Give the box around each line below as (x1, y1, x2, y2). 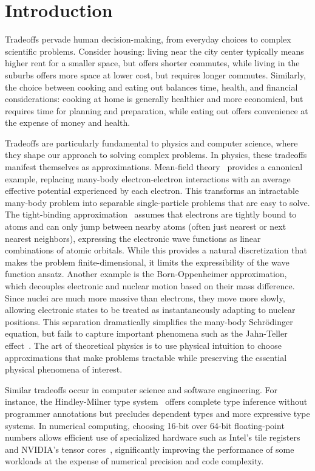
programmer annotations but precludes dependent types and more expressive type (5, 407, 310, 419)
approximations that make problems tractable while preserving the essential (5, 351, 287, 363)
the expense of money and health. (5, 116, 130, 129)
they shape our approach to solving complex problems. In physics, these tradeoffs (5, 148, 307, 161)
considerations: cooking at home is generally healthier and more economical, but (5, 92, 303, 105)
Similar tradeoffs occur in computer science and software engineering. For (5, 383, 278, 396)
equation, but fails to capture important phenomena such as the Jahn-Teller (5, 327, 288, 340)
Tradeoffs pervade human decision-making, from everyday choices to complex (5, 33, 291, 46)
